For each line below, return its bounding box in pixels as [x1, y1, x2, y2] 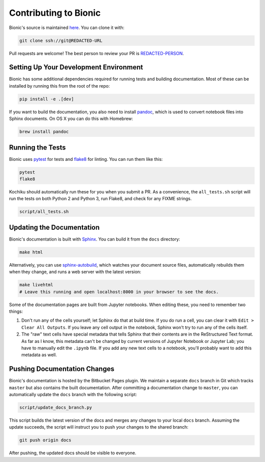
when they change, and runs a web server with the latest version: [9, 269, 142, 275]
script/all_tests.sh [19, 209, 69, 215]
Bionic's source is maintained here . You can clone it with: [9, 25, 125, 31]
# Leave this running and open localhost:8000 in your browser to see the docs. [19, 289, 219, 295]
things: [9, 308, 23, 314]
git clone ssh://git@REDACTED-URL [19, 37, 103, 43]
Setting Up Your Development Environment [9, 63, 143, 71]
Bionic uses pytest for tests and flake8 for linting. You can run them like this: [9, 156, 163, 162]
